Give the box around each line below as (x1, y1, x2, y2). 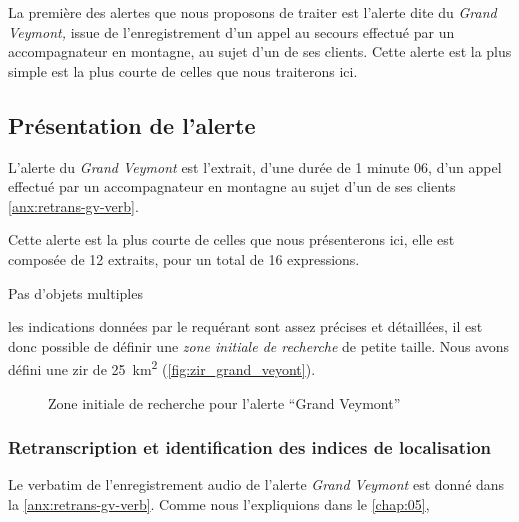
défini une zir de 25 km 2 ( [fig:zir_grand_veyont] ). (8, 356, 316, 379)
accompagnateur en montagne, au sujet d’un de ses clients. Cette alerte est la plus (8, 41, 512, 62)
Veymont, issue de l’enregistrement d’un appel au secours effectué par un (8, 21, 455, 42)
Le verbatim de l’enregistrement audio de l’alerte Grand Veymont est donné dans (8, 474, 505, 495)
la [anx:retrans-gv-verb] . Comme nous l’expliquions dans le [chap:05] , (8, 493, 430, 514)
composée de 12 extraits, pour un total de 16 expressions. (8, 248, 360, 269)
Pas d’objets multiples (8, 282, 143, 303)
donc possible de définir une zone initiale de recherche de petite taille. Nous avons (8, 335, 510, 356)
